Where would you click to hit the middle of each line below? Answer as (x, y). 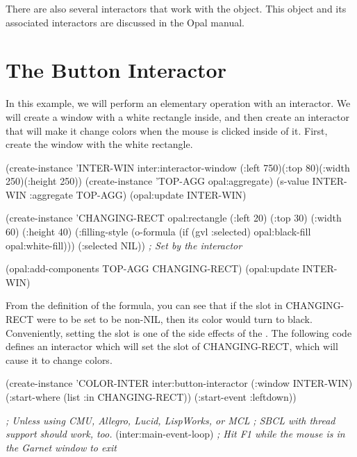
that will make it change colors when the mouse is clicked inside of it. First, (167, 130)
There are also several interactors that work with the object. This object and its (176, 8)
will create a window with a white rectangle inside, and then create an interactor (177, 116)
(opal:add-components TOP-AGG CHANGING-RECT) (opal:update (152, 268)
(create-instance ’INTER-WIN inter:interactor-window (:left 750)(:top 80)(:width (178, 167)
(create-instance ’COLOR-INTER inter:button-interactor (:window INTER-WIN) (179, 383)
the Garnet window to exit (61, 447)
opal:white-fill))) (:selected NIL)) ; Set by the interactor (124, 245)
